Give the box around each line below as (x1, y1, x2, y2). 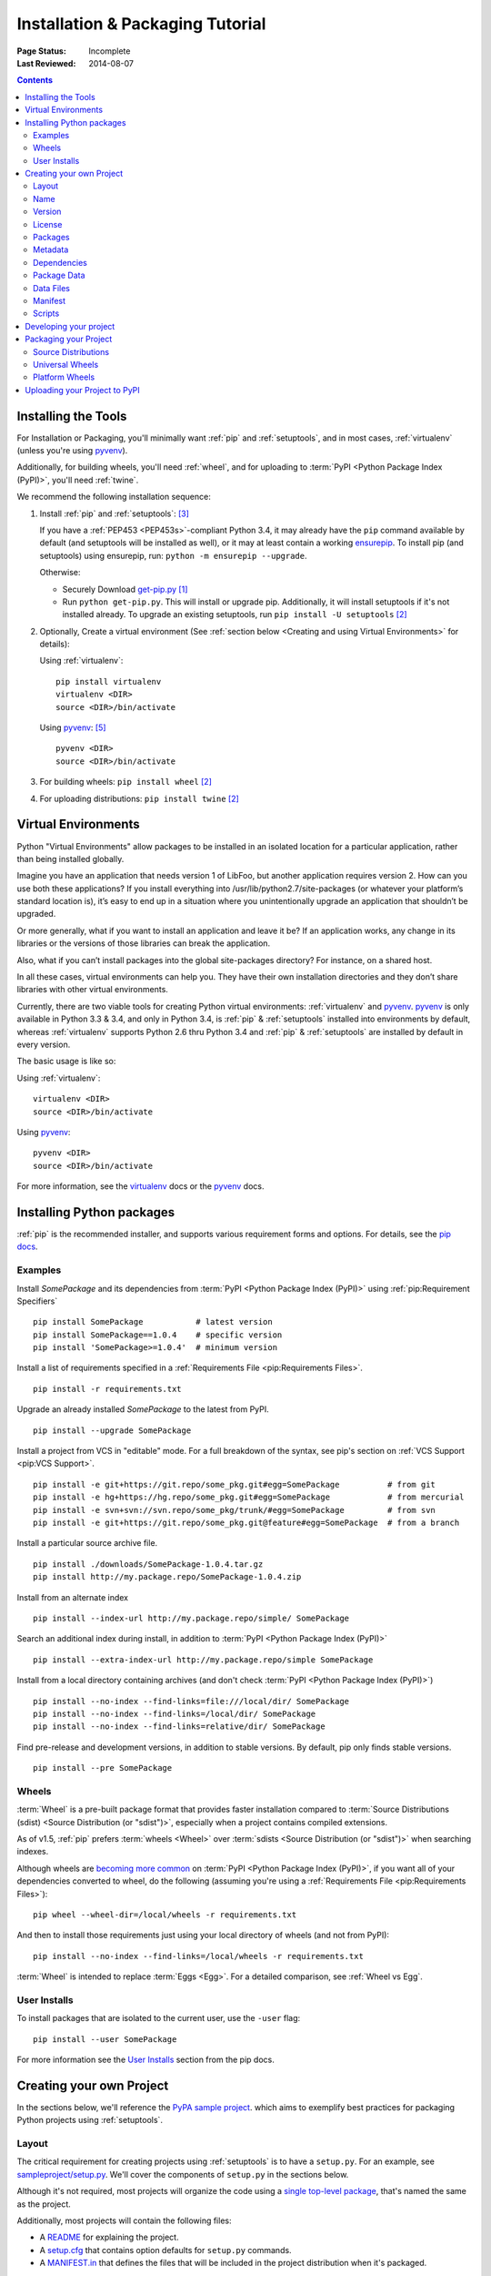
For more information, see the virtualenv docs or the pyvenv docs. (16, 1181, 265, 1192)
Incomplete (88, 46, 131, 56)
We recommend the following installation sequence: (16, 492, 211, 503)
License (33, 218, 63, 229)
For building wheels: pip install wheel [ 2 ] (39, 777, 213, 787)
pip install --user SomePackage (33, 2034, 177, 2044)
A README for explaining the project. (39, 2231, 179, 2243)
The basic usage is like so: (16, 1056, 116, 1067)
